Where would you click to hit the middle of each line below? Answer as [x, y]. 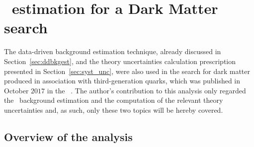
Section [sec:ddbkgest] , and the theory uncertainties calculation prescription [120, 61]
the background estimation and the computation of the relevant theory [114, 100]
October [16, 90]
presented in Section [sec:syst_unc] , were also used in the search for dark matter [127, 71]
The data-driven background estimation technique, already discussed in [113, 51]
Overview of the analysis [68, 136]
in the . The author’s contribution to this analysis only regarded [146, 90]
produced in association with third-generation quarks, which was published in [122, 81]
